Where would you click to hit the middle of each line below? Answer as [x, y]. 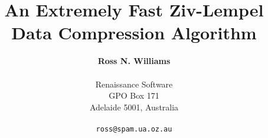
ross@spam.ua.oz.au [134, 129]
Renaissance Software [134, 84]
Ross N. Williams [134, 61]
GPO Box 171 [134, 95]
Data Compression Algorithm [134, 33]
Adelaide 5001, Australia [134, 107]
